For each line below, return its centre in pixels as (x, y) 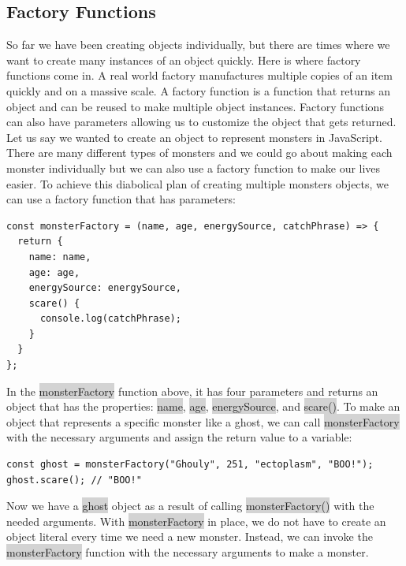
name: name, (60, 257)
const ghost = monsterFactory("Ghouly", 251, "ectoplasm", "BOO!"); (190, 465)
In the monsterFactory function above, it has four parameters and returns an (192, 391)
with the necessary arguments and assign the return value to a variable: (179, 437)
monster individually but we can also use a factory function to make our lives (194, 168)
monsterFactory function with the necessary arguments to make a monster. (188, 552)
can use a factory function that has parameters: (121, 199)
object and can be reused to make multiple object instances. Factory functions (195, 106)
